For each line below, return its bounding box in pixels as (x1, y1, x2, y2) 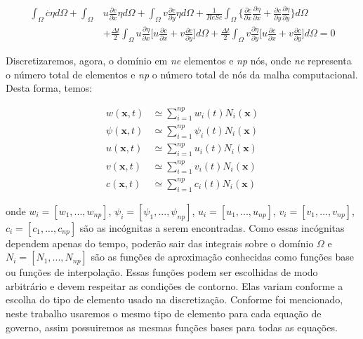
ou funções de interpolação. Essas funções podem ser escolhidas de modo (6, 265, 318, 279)
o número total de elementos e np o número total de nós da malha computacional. (6, 67, 358, 81)
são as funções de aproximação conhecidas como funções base (91, 249, 354, 264)
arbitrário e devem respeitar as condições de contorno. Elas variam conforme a (6, 278, 343, 293)
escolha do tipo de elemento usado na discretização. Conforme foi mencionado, (6, 292, 343, 307)
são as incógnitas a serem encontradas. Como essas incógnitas (79, 220, 345, 235)
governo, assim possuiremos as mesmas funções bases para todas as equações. (6, 319, 338, 334)
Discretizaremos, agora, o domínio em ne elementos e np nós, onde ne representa (6, 53, 352, 68)
